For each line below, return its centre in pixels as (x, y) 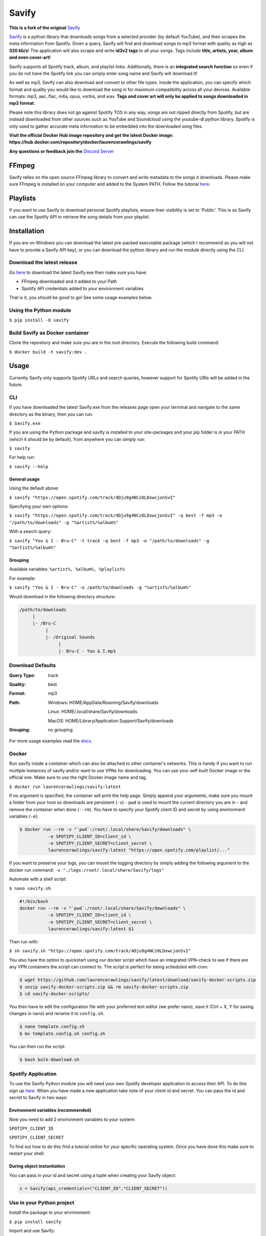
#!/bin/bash (34, 901)
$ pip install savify (35, 1222)
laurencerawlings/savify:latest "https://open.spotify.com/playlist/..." (139, 850)
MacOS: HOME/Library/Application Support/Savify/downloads (111, 721)
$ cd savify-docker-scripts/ (55, 993)
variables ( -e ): (24, 816)
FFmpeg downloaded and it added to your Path (69, 281)
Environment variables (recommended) (50, 1110)
